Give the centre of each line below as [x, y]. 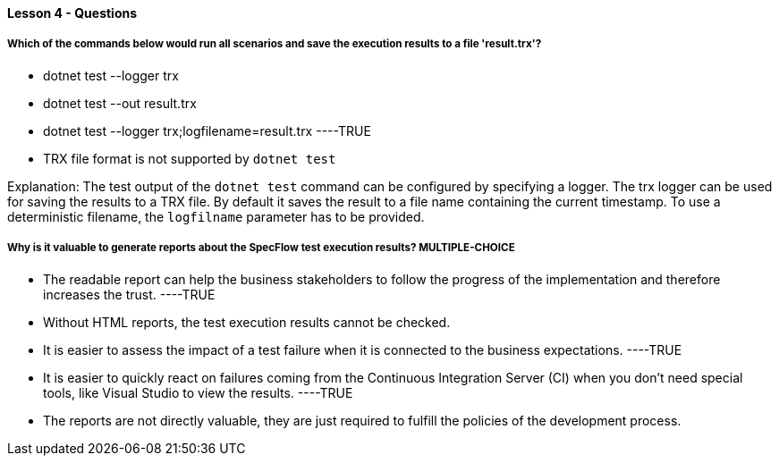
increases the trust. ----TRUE [129, 294]
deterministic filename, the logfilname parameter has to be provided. [216, 216]
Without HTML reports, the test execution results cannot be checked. [247, 322]
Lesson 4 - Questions [72, 13]
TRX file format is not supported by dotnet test [190, 158]
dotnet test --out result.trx [120, 103]
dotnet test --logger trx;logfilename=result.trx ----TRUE [207, 130]
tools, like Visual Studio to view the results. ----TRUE [198, 392]
